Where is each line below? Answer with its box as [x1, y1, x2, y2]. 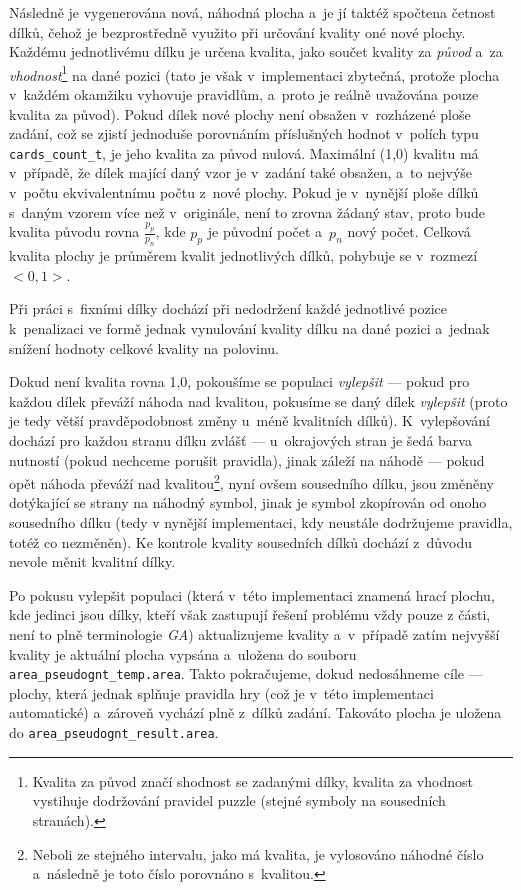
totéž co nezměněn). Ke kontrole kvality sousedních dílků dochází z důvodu [9, 531, 472, 552]
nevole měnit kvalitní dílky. [9, 551, 176, 572]
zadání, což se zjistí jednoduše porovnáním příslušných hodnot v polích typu [9, 123, 479, 144]
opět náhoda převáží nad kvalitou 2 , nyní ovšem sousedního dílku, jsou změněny [9, 470, 494, 493]
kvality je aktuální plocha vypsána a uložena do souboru [9, 643, 357, 664]
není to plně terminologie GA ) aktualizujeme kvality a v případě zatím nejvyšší [9, 624, 500, 645]
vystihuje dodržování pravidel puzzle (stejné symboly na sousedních [32, 790, 446, 811]
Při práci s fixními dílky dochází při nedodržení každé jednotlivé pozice [9, 298, 447, 319]
